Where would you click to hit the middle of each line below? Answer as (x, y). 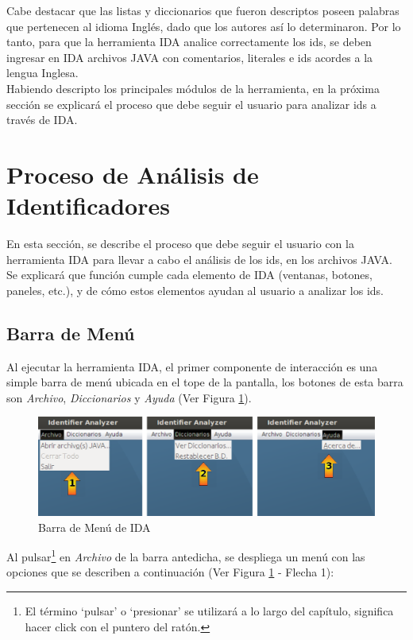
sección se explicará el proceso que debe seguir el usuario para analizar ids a (191, 104)
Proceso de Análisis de (133, 174)
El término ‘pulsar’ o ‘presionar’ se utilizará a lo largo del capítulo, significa (209, 611)
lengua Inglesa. (42, 73)
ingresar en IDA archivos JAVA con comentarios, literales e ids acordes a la (190, 57)
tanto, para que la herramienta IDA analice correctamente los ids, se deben (189, 42)
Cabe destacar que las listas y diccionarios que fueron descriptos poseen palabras (203, 10)
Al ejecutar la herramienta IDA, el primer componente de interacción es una (192, 366)
